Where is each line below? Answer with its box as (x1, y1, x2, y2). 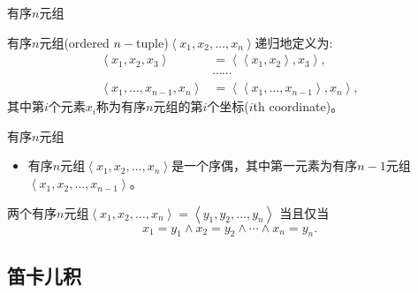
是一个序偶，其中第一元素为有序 (171, 156, 358, 175)
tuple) (136, 33, 169, 51)
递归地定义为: (255, 33, 333, 51)
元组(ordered (39, 33, 110, 51)
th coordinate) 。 (253, 97, 344, 116)
